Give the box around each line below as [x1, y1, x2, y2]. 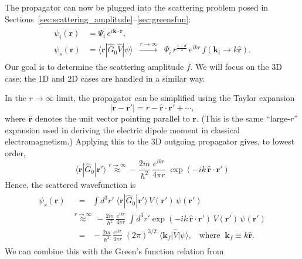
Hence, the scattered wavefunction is [5, 178, 136, 190]
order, [5, 146, 26, 159]
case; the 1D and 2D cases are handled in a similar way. [5, 72, 205, 84]
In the [5, 92, 26, 104]
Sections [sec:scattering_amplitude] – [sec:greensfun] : [5, 12, 191, 25]
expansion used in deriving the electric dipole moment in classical [5, 123, 240, 136]
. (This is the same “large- [196, 112, 290, 124]
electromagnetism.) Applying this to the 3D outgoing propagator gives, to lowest [5, 135, 295, 147]
